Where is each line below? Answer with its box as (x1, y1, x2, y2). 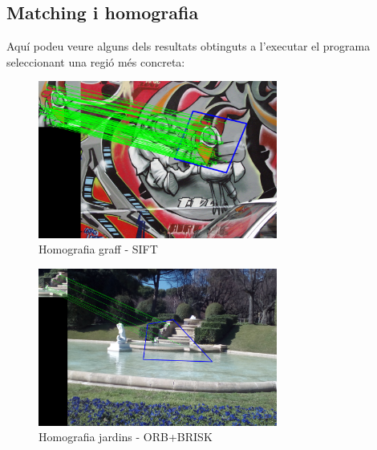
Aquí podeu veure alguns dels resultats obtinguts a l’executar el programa (6, 38, 371, 55)
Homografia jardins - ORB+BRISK (39, 428, 213, 445)
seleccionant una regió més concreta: (6, 53, 185, 70)
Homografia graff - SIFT (39, 241, 158, 257)
